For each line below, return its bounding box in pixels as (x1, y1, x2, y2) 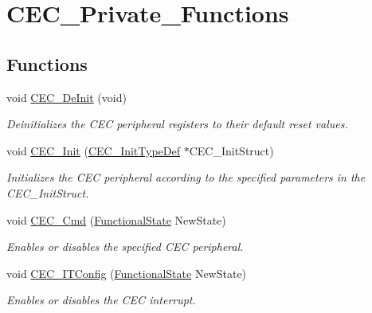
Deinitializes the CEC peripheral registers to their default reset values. (6, 115, 348, 132)
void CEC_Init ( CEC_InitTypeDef (6, 142, 181, 158)
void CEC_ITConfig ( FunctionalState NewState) (6, 264, 247, 281)
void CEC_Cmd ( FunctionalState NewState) (6, 211, 226, 228)
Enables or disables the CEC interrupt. (6, 291, 196, 308)
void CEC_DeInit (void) (6, 88, 127, 105)
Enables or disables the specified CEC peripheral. (6, 238, 244, 255)
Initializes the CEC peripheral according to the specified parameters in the (6, 169, 366, 186)
